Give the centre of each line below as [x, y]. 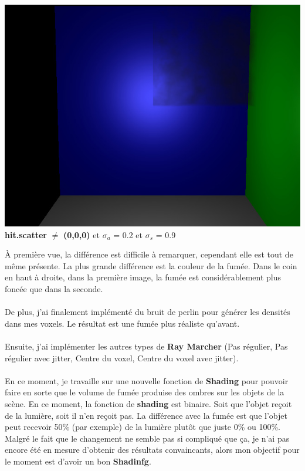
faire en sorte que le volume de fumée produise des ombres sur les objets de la [145, 392]
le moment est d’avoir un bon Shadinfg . [78, 461]
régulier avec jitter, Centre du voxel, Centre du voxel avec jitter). [122, 358]
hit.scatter [26, 234]
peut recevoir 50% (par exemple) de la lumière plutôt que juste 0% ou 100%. [143, 427]
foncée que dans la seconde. [54, 288]
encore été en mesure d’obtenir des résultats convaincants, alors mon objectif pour [152, 450]
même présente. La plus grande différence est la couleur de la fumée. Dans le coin [151, 265]
